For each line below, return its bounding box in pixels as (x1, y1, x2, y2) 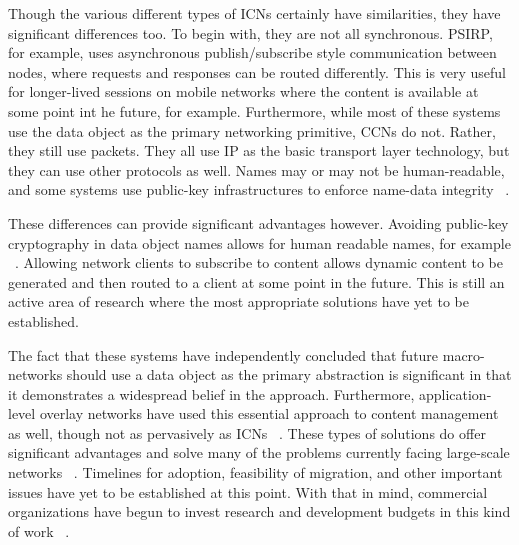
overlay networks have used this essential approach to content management (39, 403, 499, 424)
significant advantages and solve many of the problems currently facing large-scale (8, 442, 510, 463)
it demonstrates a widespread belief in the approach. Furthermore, (8, 383, 415, 404)
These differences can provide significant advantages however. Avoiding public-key (8, 212, 509, 233)
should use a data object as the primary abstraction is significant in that (66, 364, 512, 385)
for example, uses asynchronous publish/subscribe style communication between (8, 42, 497, 63)
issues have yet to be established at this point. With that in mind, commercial (8, 481, 488, 502)
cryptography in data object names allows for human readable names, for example (8, 232, 511, 253)
